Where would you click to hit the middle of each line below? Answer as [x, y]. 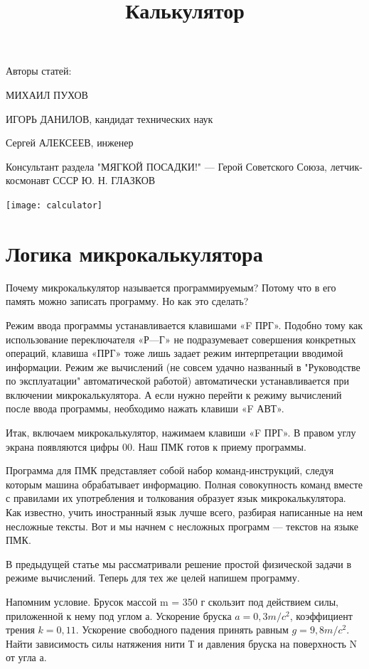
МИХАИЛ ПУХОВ [47, 94]
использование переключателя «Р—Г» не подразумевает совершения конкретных [181, 339]
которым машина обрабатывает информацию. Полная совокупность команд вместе [184, 484]
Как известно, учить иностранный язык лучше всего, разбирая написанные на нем [184, 512]
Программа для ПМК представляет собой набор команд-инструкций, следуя [170, 470]
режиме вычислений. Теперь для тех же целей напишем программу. [153, 578]
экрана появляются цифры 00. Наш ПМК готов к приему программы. [156, 446]
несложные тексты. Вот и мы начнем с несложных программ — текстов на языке [182, 526]
